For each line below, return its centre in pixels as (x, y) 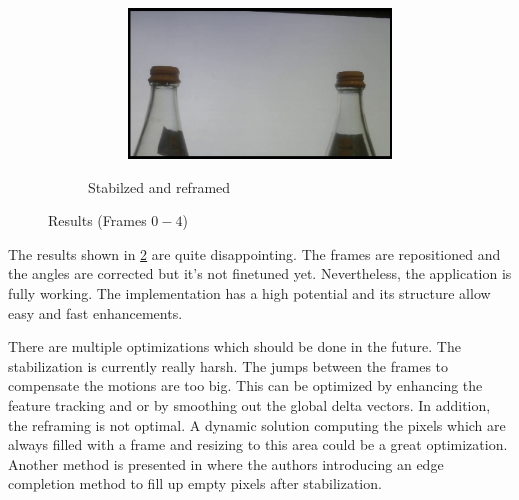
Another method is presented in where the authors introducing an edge (226, 463)
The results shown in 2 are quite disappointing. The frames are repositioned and (254, 253)
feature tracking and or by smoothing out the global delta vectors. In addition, (249, 405)
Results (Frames (97, 220)
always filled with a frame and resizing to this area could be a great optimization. (258, 444)
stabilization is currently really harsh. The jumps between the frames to (228, 365)
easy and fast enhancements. (95, 312)
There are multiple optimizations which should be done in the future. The (234, 346)
